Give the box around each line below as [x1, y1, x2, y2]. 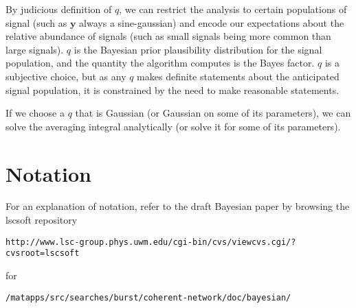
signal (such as [5, 15, 67, 29]
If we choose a [5, 106, 65, 120]
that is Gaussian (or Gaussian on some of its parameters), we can [75, 106, 351, 120]
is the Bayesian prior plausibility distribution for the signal [74, 42, 322, 56]
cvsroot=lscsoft [5, 248, 80, 259]
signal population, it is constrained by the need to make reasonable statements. [5, 82, 340, 97]
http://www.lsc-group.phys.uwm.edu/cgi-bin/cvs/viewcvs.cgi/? [5, 237, 296, 247]
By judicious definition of [5, 2, 112, 16]
